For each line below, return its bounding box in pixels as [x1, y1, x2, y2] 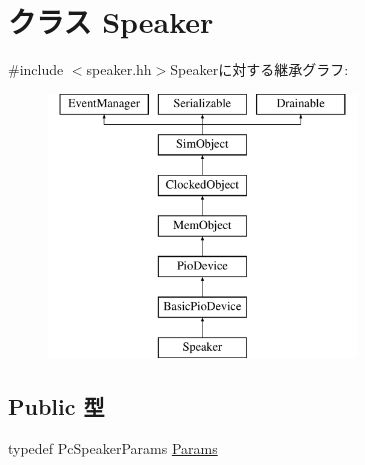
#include [8, 59, 64, 80]
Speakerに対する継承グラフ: [170, 59, 349, 80]
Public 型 [8, 391, 105, 422]
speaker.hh [86, 59, 152, 80]
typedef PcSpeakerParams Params [8, 438, 218, 459]
